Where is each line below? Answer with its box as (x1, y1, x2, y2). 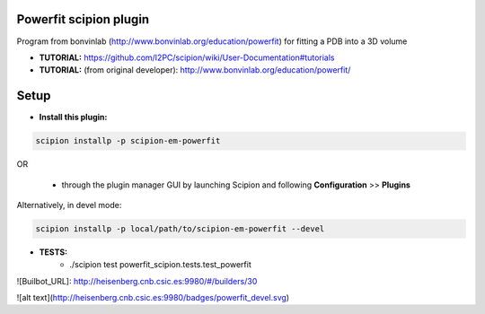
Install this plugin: (39, 112, 108, 123)
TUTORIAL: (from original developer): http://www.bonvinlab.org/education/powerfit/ (39, 65, 351, 75)
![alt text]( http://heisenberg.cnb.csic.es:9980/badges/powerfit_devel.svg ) (16, 292, 290, 303)
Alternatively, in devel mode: (16, 199, 122, 210)
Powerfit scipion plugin (16, 12, 150, 27)
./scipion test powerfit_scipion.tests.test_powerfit (69, 259, 251, 270)
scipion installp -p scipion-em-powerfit (35, 135, 221, 146)
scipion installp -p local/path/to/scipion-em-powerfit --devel (35, 223, 325, 233)
